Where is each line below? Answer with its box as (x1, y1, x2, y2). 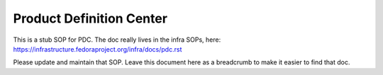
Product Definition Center (13, 11, 168, 26)
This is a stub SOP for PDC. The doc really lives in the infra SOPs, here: (13, 35, 221, 44)
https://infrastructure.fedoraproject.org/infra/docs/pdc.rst (13, 45, 182, 53)
